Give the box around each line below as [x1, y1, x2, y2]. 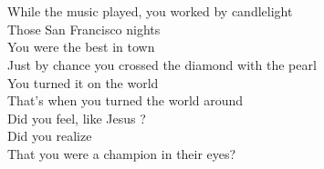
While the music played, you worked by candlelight [7, 2, 293, 21]
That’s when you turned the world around [7, 91, 244, 110]
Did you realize [7, 126, 92, 145]
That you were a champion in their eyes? [7, 144, 236, 163]
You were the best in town [7, 37, 155, 56]
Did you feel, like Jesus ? [7, 108, 146, 127]
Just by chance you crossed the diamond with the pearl [7, 55, 317, 74]
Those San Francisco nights [7, 19, 161, 38]
